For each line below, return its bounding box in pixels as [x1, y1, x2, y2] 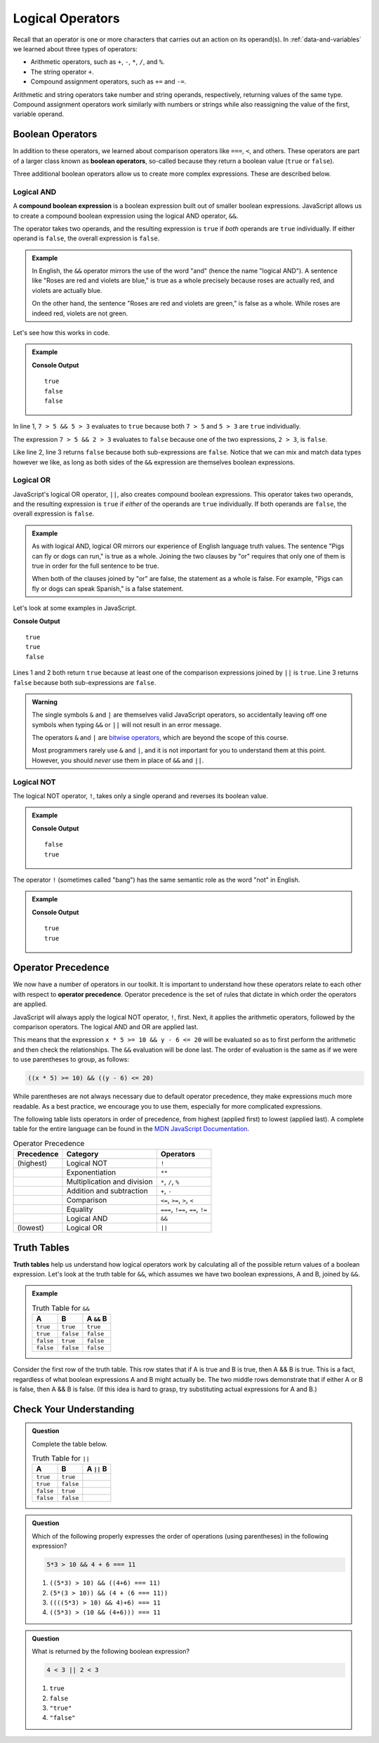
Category [66, 1149, 99, 1159]
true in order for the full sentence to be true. [32, 562, 159, 570]
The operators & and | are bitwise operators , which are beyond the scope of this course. [32, 733, 288, 742]
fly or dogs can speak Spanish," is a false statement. [32, 584, 184, 593]
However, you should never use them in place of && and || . [32, 756, 204, 764]
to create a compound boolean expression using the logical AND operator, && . [13, 211, 239, 220]
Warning [32, 698, 58, 706]
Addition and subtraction [66, 1186, 148, 1196]
